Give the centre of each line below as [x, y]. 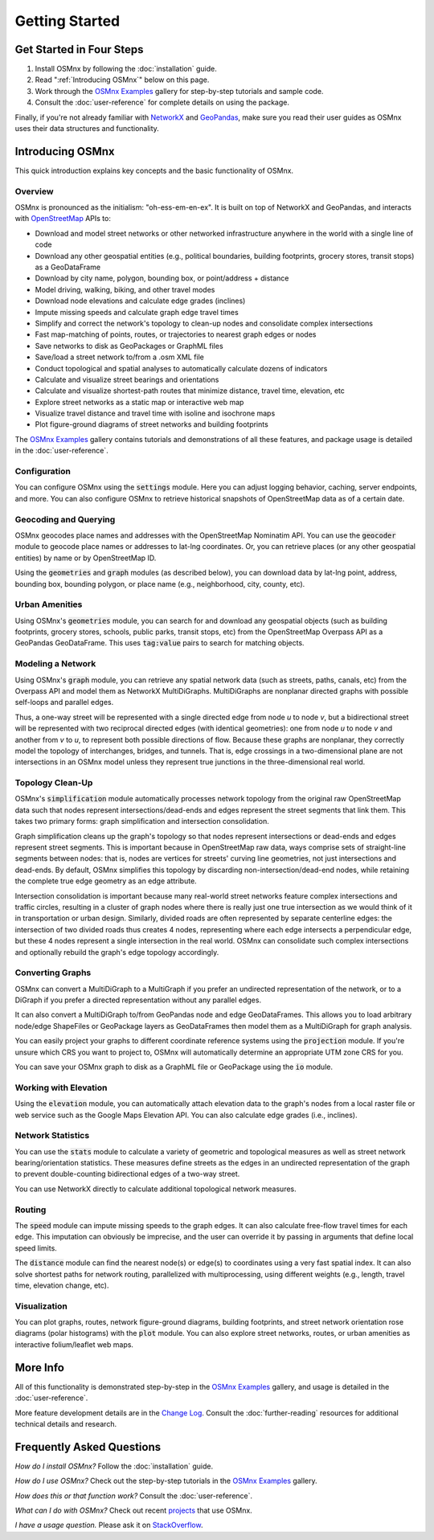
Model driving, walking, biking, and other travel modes [125, 289]
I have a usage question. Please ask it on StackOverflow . [109, 1525]
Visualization [41, 1306]
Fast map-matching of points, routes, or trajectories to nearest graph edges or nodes [176, 334]
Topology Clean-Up [54, 783]
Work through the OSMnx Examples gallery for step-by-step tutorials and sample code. [179, 91]
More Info [39, 1368]
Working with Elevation [61, 1087]
